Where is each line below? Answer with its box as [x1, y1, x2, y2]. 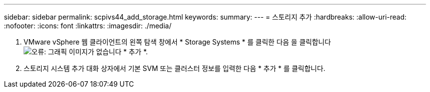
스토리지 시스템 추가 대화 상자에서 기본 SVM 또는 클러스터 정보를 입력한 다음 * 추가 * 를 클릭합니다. [24, 64, 325, 72]
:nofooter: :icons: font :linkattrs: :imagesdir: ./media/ [4, 22, 172, 30]
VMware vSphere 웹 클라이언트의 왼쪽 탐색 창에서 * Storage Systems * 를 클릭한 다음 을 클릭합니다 [24, 38, 331, 46]
